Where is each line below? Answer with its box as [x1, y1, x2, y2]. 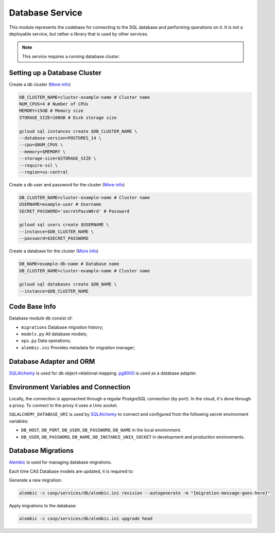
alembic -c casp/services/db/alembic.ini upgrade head [19, 516, 153, 521]
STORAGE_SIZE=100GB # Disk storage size [19, 115, 117, 120]
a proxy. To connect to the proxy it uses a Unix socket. [9, 403, 118, 409]
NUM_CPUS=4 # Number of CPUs [19, 101, 89, 107]
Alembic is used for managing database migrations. [9, 460, 112, 465]
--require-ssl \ [19, 162, 58, 168]
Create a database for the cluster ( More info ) [9, 248, 99, 254]
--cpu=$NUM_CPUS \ [19, 142, 63, 148]
